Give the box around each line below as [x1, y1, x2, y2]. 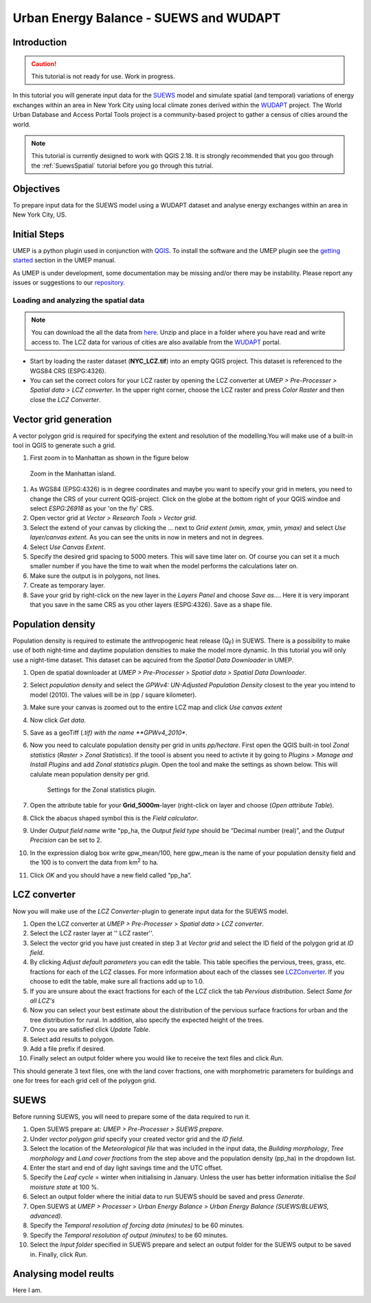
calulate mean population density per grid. [30, 770, 150, 778]
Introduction [12, 36, 67, 48]
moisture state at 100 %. [30, 1183, 99, 1191]
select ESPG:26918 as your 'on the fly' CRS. [30, 504, 154, 512]
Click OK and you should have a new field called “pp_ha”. [30, 871, 192, 879]
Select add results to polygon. [30, 1035, 115, 1043]
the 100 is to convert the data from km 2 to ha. [30, 857, 159, 867]
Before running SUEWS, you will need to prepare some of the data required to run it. [12, 1113, 251, 1121]
